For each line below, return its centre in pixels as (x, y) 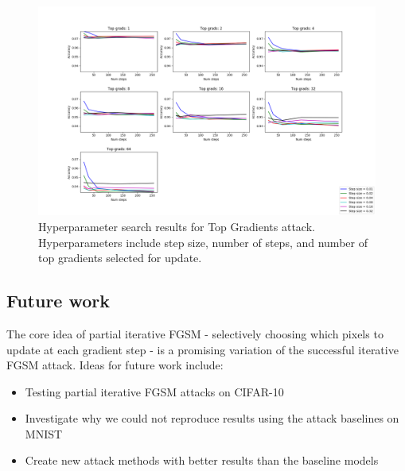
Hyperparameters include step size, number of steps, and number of (203, 242)
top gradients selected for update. (120, 258)
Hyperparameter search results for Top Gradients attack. (177, 226)
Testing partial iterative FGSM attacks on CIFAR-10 (154, 391)
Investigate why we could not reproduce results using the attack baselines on (212, 418)
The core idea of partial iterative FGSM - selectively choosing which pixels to (195, 333)
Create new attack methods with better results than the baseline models (202, 460)
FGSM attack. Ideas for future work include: (115, 365)
